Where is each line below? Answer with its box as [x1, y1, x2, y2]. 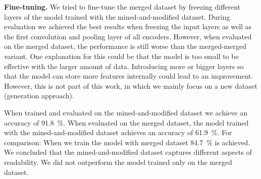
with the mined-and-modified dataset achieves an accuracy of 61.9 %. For [4, 127, 232, 138]
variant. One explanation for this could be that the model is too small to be [4, 50, 239, 61]
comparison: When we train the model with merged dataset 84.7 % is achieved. [4, 137, 250, 147]
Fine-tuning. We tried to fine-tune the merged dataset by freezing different [4, 2, 241, 12]
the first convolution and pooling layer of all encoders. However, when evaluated [4, 31, 252, 41]
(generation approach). [4, 90, 74, 101]
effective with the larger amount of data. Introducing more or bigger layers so [4, 61, 244, 71]
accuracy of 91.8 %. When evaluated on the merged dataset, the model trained [4, 117, 249, 128]
